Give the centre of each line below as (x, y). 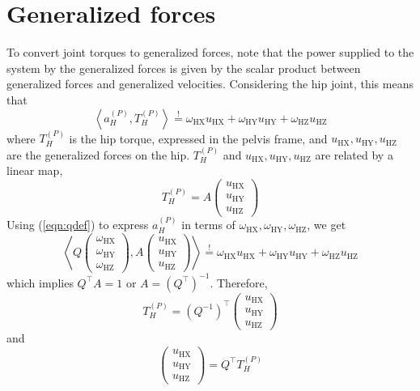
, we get (327, 225)
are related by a (354, 154)
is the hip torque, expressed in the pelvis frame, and (198, 138)
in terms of (208, 225)
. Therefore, (239, 282)
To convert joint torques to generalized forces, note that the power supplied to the (210, 52)
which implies (40, 282)
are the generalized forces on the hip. (98, 154)
